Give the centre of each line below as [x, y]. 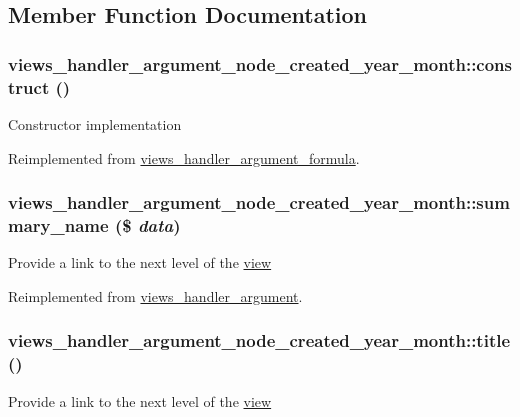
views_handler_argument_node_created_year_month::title [259, 340]
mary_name [58, 224]
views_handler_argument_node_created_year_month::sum [259, 202]
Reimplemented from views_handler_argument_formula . [184, 157]
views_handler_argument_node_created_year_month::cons [260, 63]
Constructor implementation [95, 123]
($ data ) [147, 224]
